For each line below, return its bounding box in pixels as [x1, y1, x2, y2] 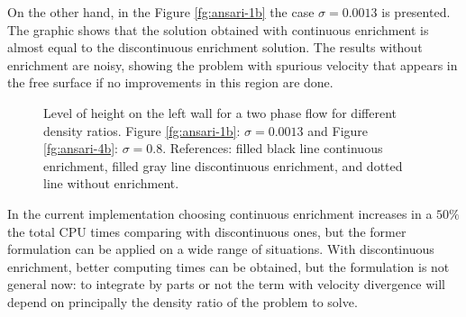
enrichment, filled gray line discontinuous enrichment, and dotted [43, 156, 403, 175]
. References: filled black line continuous [162, 139, 383, 158]
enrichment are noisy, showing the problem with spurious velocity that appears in [7, 55, 458, 74]
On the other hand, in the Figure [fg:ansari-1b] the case [7, 3, 315, 21]
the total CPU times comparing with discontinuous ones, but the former [7, 222, 407, 240]
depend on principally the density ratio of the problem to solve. [7, 292, 358, 311]
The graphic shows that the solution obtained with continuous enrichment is [7, 20, 429, 39]
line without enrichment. [43, 174, 179, 193]
